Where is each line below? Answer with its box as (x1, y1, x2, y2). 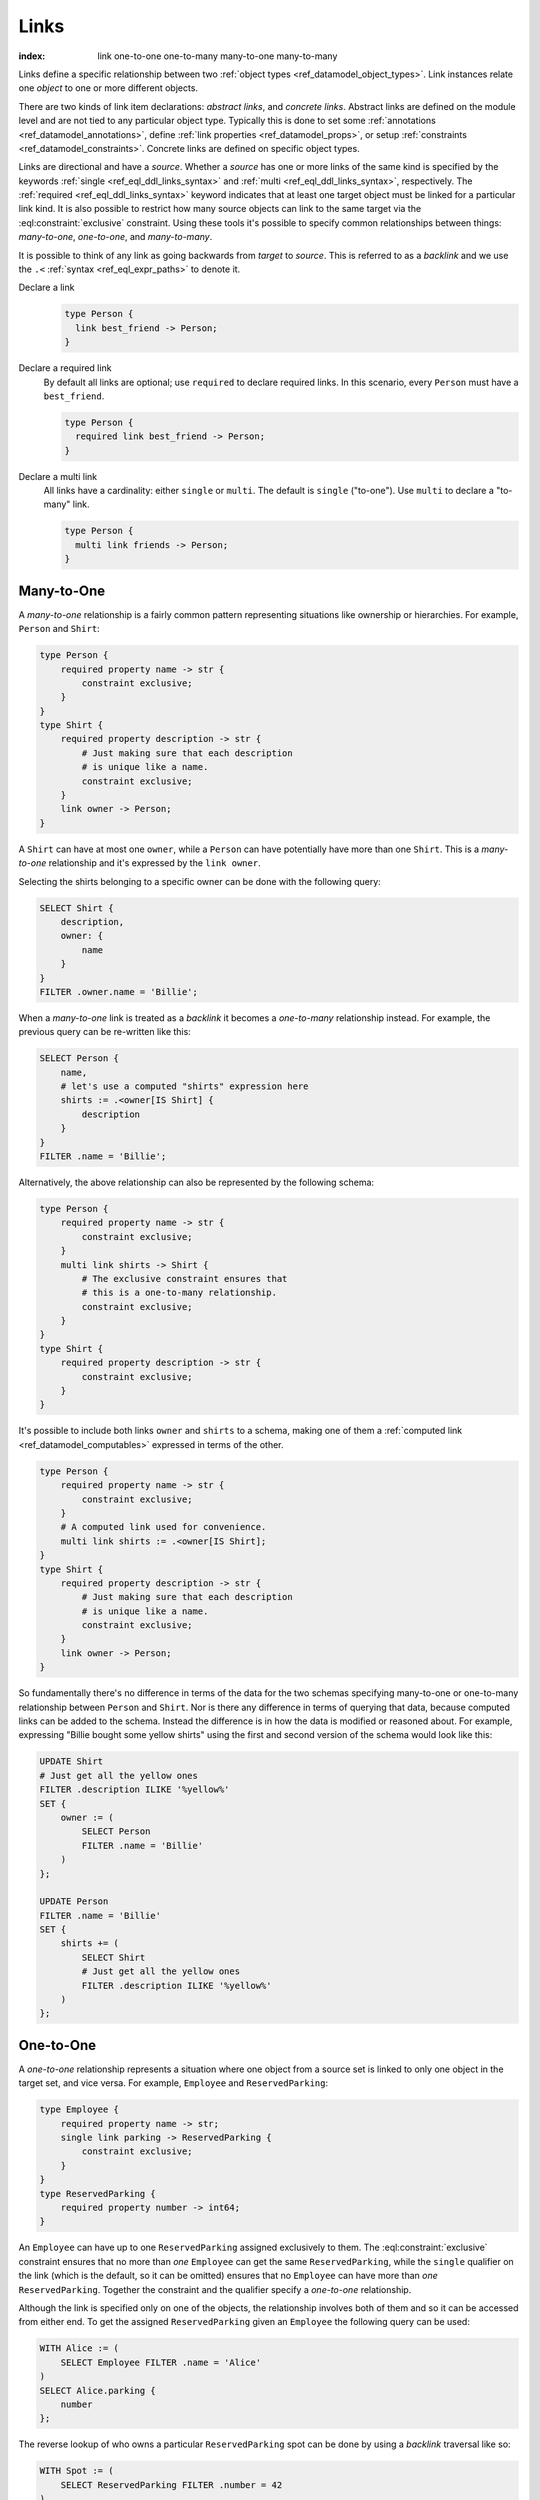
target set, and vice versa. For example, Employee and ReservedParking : (18, 2077, 329, 2089)
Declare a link (18, 281, 75, 294)
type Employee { (39, 2104, 120, 2115)
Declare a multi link (18, 470, 98, 482)
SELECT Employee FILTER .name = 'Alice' (60, 2356, 262, 2368)
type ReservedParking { (39, 2188, 157, 2199)
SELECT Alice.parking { (39, 2385, 157, 2396)
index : (18, 50, 46, 62)
